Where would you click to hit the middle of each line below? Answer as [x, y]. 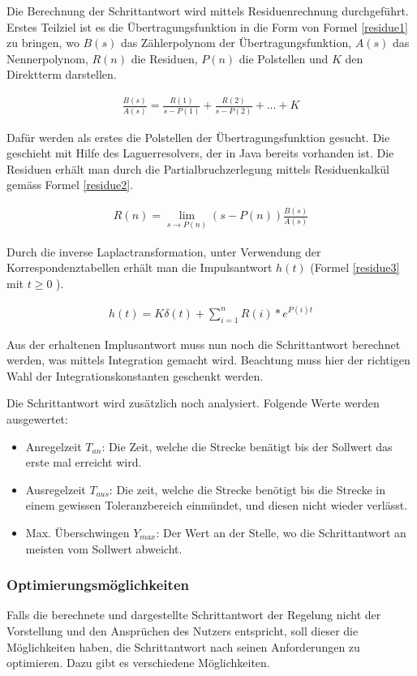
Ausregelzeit [56, 489]
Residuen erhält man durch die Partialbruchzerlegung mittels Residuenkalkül [198, 168]
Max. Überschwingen [77, 533]
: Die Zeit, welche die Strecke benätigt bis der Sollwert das [247, 446]
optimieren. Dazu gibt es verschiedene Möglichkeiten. [138, 663]
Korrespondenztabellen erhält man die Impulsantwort [140, 267]
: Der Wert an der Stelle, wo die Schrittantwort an [281, 533]
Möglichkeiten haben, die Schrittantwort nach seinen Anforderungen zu [183, 646]
